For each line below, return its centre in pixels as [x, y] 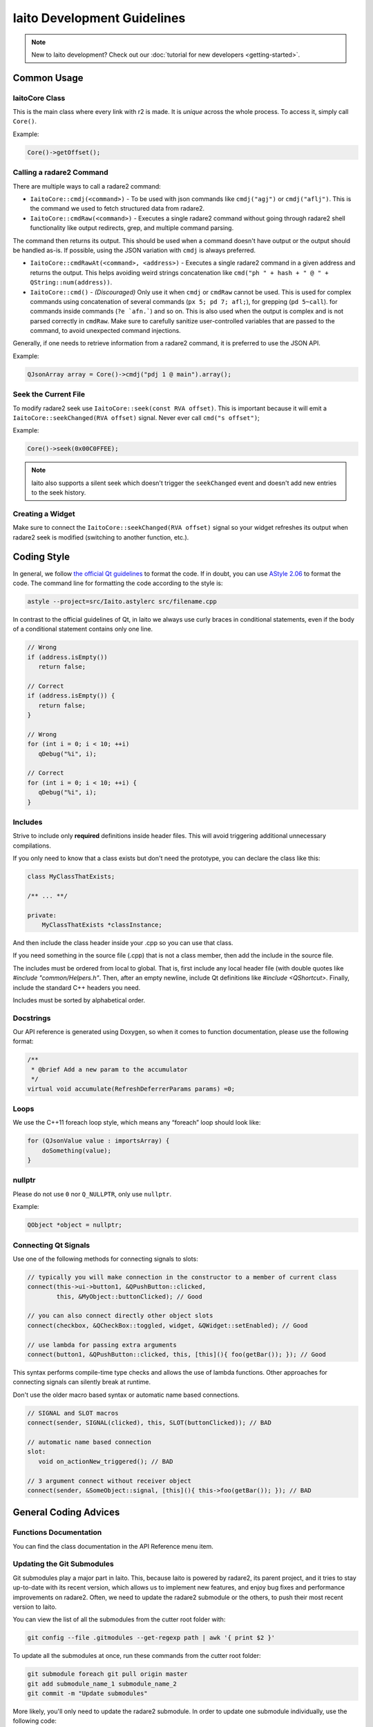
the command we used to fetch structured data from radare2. [117, 209]
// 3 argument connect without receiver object [109, 1481]
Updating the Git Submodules [63, 1564]
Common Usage [48, 78]
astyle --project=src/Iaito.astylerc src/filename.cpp [122, 601]
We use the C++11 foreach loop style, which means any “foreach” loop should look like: [137, 1123]
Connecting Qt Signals [51, 1245]
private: [42, 915]
